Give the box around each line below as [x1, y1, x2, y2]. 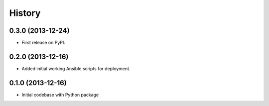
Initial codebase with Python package [21, 92, 99, 98]
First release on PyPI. [21, 40, 66, 46]
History [9, 7, 41, 18]
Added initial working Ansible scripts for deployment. [21, 65, 131, 72]
